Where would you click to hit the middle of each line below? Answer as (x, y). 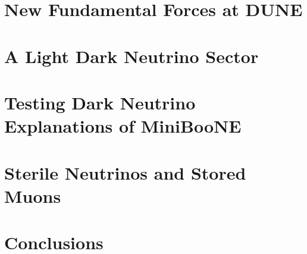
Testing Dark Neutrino (100, 102)
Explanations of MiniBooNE (123, 126)
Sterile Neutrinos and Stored (125, 172)
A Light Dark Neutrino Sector (131, 56)
